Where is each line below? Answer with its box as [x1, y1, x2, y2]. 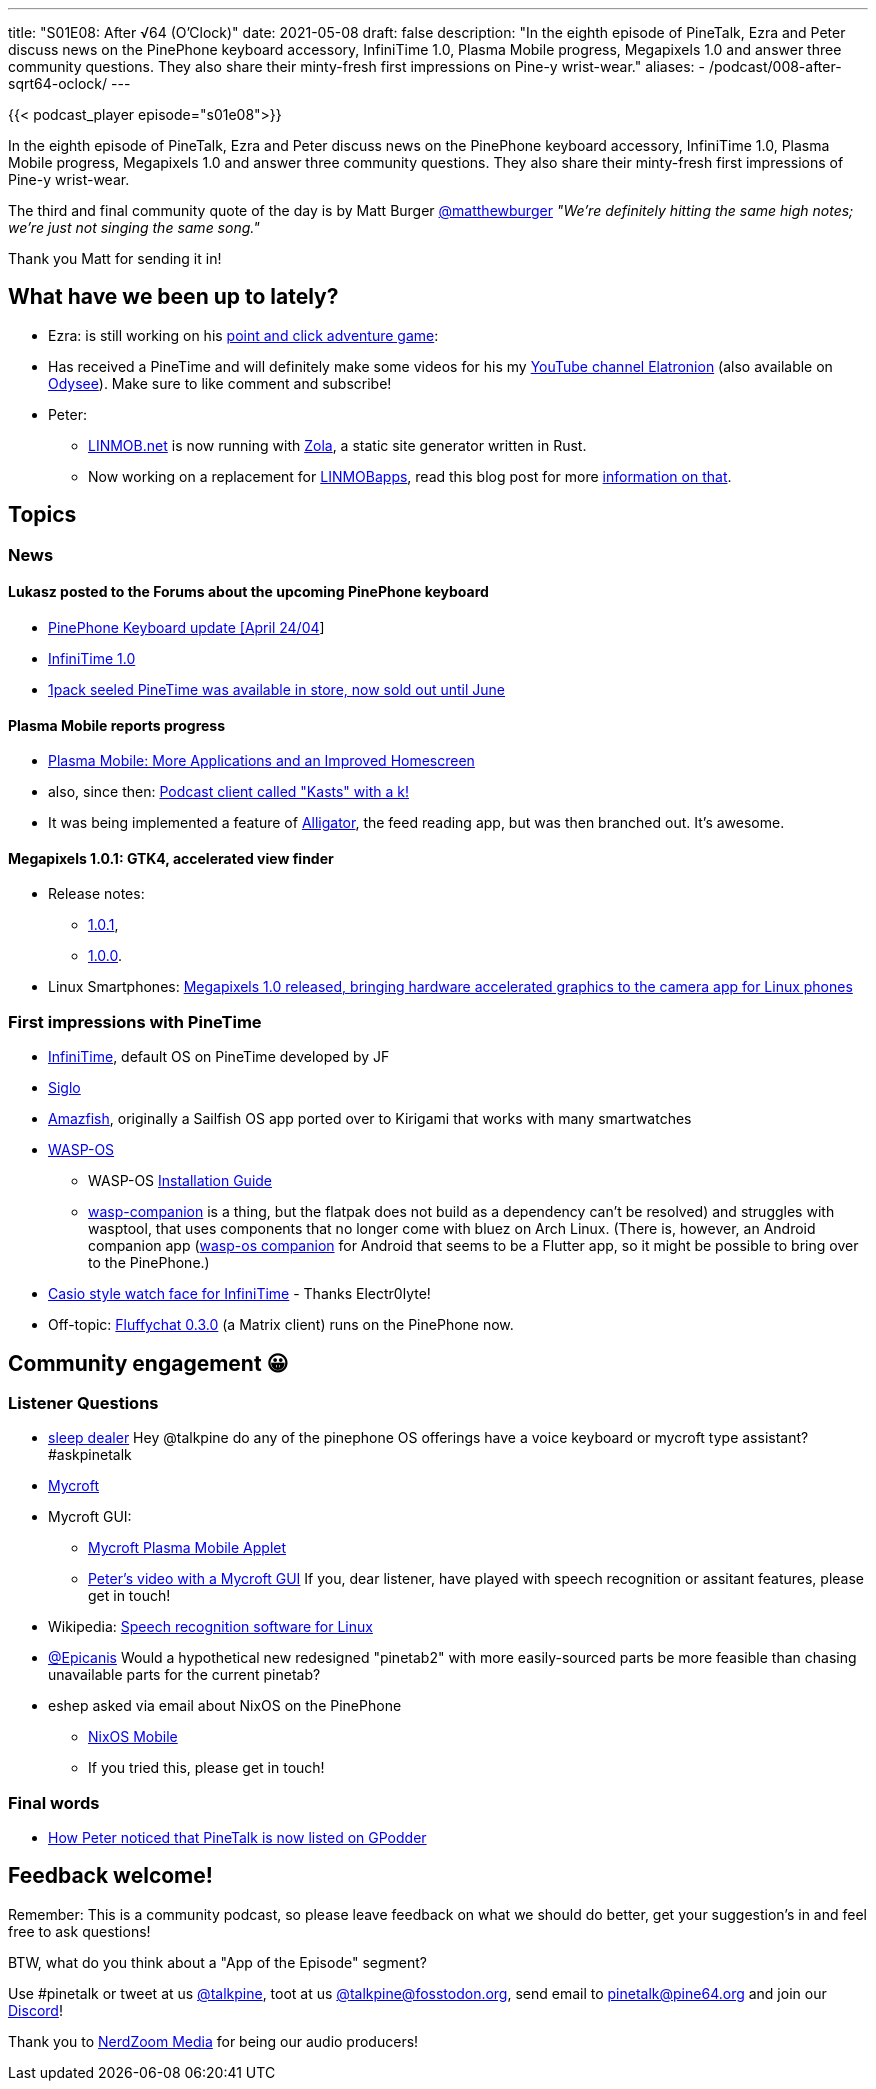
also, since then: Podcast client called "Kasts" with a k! [48, 783, 409, 801]
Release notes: [48, 885, 145, 903]
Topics [8, 502, 77, 528]
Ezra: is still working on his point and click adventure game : [48, 326, 439, 344]
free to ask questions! [8, 1922, 151, 1940]
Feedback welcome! [8, 1863, 213, 1889]
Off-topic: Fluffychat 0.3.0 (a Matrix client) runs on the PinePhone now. [48, 1316, 514, 1334]
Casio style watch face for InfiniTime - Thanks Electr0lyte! [48, 1285, 431, 1303]
